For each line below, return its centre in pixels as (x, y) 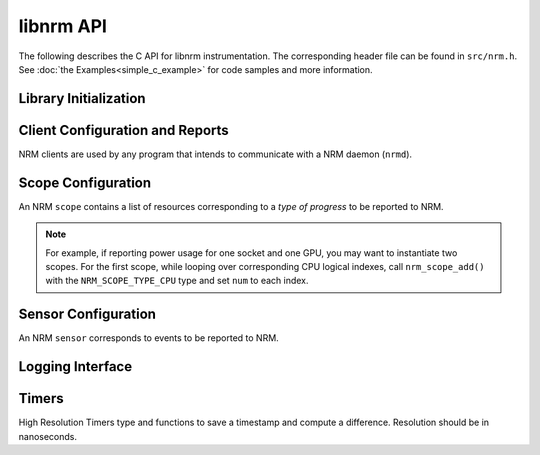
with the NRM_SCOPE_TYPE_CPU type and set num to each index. (177, 281)
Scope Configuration (85, 182)
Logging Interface (75, 366)
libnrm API (62, 26)
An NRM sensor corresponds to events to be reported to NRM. (148, 338)
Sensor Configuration (87, 314)
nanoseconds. (48, 436)
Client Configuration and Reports (123, 130)
